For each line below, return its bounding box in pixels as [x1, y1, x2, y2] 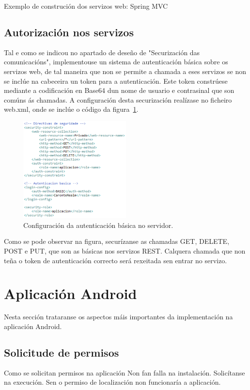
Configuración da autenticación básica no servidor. [23, 220, 173, 230]
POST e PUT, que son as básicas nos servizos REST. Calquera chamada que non [4, 245, 246, 255]
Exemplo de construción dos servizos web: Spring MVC [4, 1, 168, 11]
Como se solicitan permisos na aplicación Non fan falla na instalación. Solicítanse [4, 367, 245, 377]
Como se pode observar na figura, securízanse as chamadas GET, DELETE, [4, 236, 230, 246]
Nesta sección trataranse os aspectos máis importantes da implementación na [4, 312, 233, 322]
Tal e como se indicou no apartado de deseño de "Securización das [4, 47, 200, 57]
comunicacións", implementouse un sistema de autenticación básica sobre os [4, 57, 228, 67]
